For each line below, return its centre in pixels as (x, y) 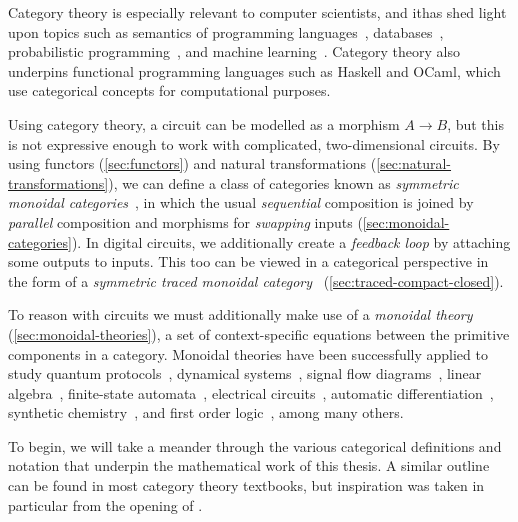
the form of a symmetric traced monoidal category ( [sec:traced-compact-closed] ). (256, 280)
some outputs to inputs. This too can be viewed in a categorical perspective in (248, 261)
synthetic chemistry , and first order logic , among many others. (206, 412)
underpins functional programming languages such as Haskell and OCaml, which (254, 70)
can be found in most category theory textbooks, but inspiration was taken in (246, 485)
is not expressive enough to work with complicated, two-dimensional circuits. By (254, 143)
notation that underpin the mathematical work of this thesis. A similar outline (249, 465)
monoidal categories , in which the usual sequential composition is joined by (241, 202)
